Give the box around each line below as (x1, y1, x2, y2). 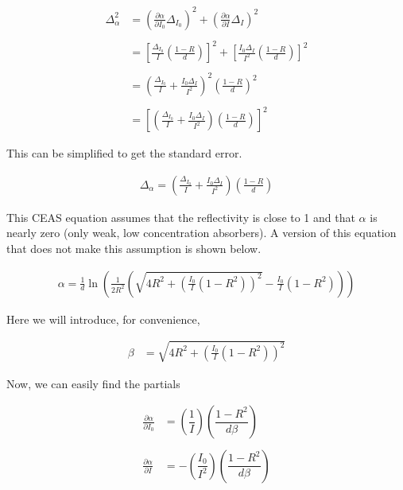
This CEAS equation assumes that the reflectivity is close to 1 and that (6, 208, 355, 225)
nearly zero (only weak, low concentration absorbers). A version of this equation (6, 224, 397, 241)
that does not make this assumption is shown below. (6, 240, 262, 257)
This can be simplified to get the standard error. (6, 145, 242, 161)
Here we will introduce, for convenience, (6, 310, 200, 327)
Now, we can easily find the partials (6, 375, 180, 391)
